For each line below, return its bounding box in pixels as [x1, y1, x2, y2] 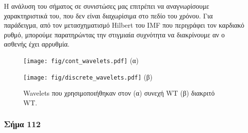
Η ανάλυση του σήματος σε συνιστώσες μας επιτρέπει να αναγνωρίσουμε [4, 1, 209, 11]
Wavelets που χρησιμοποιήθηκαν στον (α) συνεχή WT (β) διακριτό [23, 88, 215, 98]
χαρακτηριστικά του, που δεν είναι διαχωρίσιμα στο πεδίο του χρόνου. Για [4, 10, 213, 20]
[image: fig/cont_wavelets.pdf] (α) [23, 55, 139, 65]
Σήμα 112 [4, 118, 41, 130]
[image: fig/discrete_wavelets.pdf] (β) [23, 71, 153, 82]
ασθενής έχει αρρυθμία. [4, 39, 70, 49]
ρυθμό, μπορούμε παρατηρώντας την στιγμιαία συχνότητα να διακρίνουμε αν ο [4, 29, 225, 39]
